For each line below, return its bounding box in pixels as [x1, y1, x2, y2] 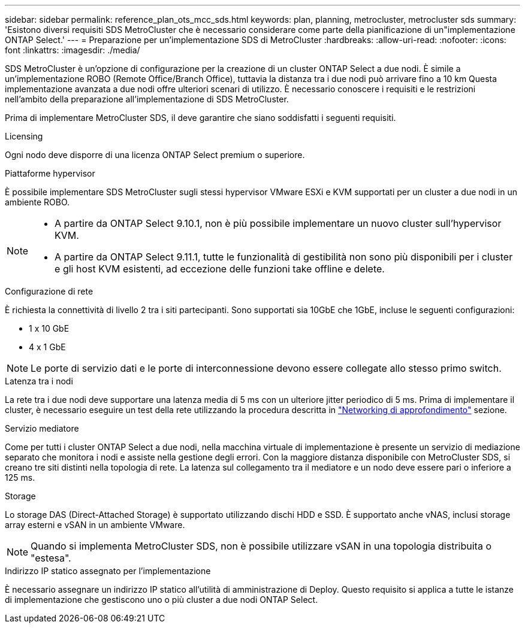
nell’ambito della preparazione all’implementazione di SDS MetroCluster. [5, 94, 289, 104]
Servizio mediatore [5, 423, 79, 433]
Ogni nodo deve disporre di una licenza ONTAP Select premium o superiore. [5, 150, 305, 160]
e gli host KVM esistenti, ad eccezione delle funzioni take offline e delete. [55, 263, 385, 275]
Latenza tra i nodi [5, 376, 73, 386]
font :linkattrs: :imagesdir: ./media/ [5, 45, 140, 55]
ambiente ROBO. [5, 197, 70, 207]
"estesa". [31, 552, 71, 564]
